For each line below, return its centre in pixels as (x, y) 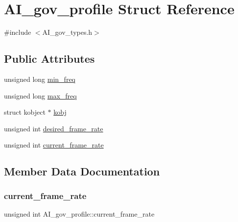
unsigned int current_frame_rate (54, 145)
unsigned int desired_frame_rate (54, 128)
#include (18, 32)
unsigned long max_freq (40, 95)
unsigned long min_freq (40, 79)
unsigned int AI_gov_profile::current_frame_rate (79, 213)
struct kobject (25, 112)
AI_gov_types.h (67, 32)
